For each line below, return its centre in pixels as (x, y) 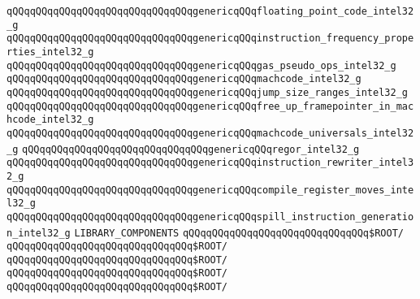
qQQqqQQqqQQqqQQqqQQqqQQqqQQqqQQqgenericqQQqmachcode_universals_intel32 (210, 133)
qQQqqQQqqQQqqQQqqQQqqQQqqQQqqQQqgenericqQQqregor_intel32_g (191, 149)
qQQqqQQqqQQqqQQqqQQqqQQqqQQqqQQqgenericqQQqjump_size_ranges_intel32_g (207, 92)
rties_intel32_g (50, 52)
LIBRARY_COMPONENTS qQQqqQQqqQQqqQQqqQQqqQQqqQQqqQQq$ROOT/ (239, 233)
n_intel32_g (39, 233)
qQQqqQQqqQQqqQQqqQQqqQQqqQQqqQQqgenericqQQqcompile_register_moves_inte (210, 190)
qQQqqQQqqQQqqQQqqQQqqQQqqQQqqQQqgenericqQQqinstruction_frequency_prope (210, 39)
